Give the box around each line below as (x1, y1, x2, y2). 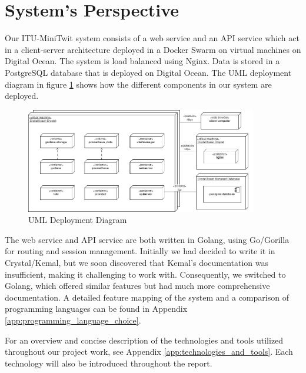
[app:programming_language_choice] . (5, 314, 141, 326)
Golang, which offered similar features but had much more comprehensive (5, 279, 270, 292)
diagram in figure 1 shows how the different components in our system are (5, 78, 272, 90)
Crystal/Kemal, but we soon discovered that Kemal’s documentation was (5, 257, 269, 268)
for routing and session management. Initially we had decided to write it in (5, 245, 275, 257)
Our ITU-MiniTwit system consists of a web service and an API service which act (5, 32, 300, 44)
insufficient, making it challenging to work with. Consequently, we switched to (5, 268, 286, 280)
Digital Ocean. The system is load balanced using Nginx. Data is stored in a (5, 55, 280, 67)
